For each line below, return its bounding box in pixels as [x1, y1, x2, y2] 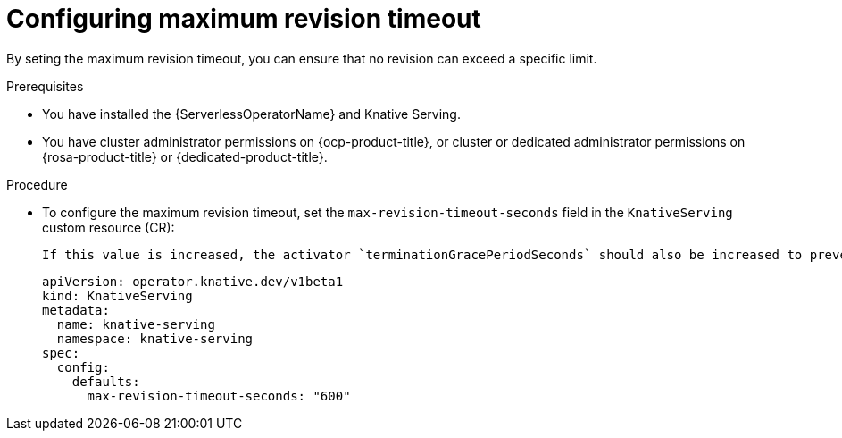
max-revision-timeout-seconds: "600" [87, 388, 351, 403]
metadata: [42, 302, 110, 317]
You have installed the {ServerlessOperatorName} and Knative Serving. [42, 105, 461, 122]
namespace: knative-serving [56, 331, 254, 346]
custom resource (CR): [42, 219, 175, 235]
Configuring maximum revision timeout [6, 4, 481, 34]
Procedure [6, 176, 68, 192]
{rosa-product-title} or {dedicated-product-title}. [42, 148, 328, 164]
